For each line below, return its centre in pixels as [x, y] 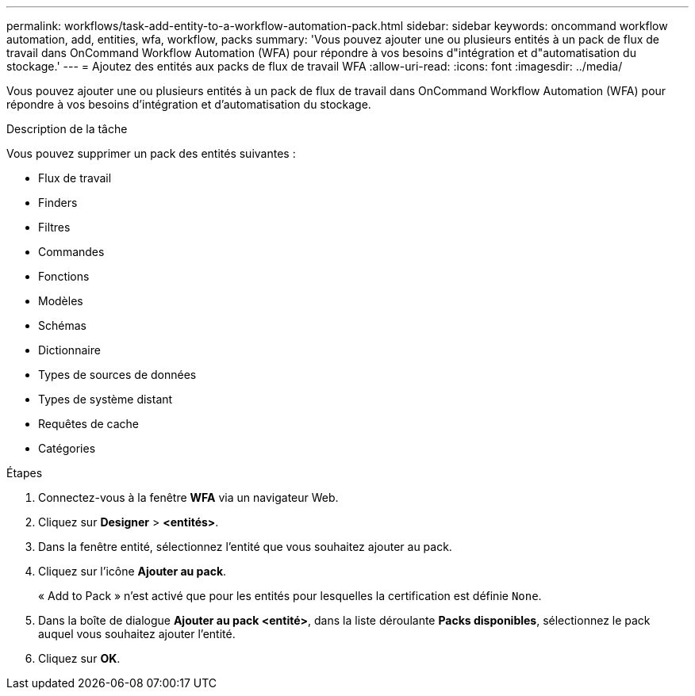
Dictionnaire [69, 350]
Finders [58, 203]
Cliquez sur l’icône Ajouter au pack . [132, 571]
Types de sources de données [117, 375]
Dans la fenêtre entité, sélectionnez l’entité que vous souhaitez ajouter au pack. [245, 547]
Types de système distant [106, 399]
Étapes [25, 473]
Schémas [62, 325]
